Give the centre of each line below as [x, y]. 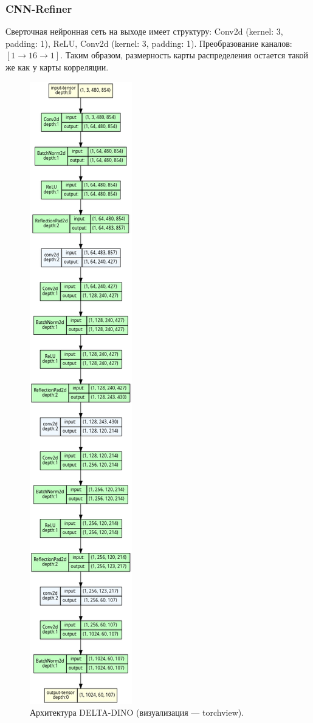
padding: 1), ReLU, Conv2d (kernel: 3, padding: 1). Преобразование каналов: [149, 43]
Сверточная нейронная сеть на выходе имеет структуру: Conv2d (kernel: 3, [144, 31]
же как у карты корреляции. [57, 67]
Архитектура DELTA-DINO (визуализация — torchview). [137, 712]
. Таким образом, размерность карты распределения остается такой [184, 55]
